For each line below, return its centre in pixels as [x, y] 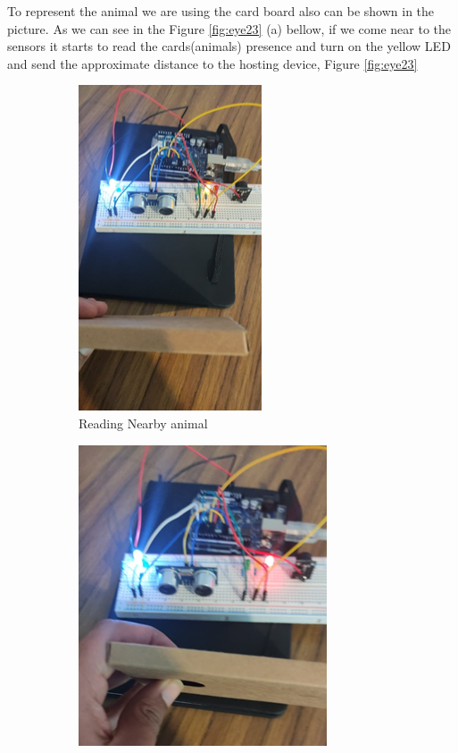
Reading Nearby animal [143, 423]
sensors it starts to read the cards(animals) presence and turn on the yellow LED [229, 46]
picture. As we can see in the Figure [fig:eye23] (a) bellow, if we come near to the [229, 28]
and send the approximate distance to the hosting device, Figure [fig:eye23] [212, 63]
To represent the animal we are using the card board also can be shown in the [221, 11]
